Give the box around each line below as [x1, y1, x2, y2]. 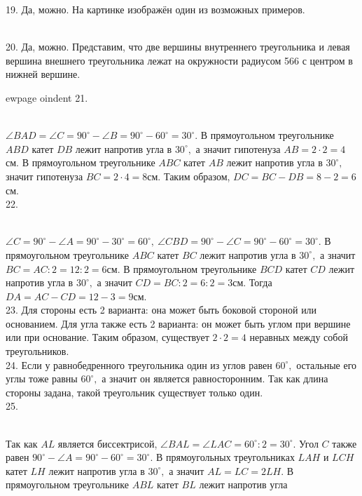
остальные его [296, 357, 357, 372]
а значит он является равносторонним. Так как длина [102, 371, 328, 386]
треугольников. [6, 344, 69, 358]
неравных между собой [249, 330, 348, 344]
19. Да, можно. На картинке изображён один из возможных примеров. [6, 2, 305, 16]
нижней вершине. [6, 67, 81, 81]
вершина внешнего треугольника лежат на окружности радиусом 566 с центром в [6, 53, 353, 67]
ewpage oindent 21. [6, 90, 88, 105]
